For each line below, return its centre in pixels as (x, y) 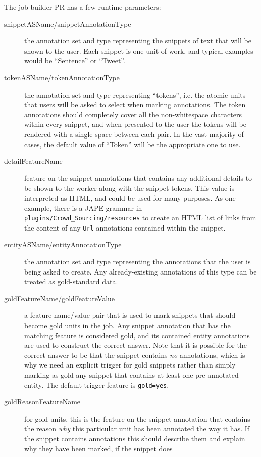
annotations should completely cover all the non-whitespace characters (133, 114)
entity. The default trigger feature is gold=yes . (97, 384)
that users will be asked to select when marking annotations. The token (135, 104)
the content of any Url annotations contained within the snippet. (125, 227)
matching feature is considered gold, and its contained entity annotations (137, 335)
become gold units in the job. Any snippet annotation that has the (127, 325)
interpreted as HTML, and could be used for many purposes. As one (130, 197)
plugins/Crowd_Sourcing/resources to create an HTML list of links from (140, 218)
